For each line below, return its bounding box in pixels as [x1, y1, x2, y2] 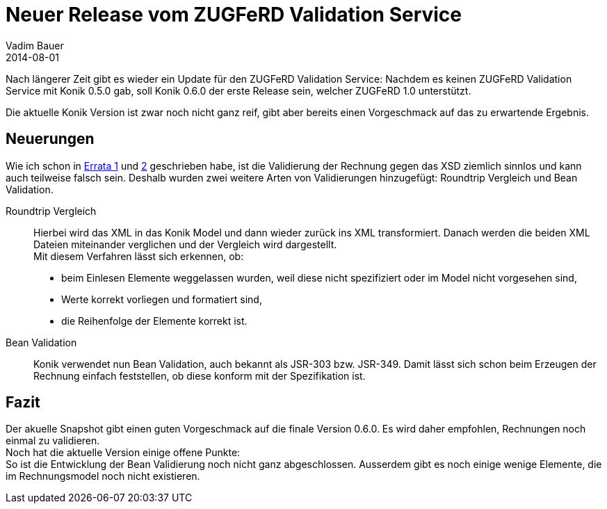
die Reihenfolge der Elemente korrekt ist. [61, 314, 248, 327]
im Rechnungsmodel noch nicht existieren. [6, 470, 200, 483]
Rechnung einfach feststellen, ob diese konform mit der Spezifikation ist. [33, 369, 366, 382]
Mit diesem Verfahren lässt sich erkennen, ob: [33, 250, 244, 262]
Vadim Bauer [6, 39, 64, 51]
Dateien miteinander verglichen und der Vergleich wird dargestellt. [33, 238, 337, 250]
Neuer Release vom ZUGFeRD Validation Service [6, 3, 462, 26]
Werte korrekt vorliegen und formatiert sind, [61, 293, 262, 305]
